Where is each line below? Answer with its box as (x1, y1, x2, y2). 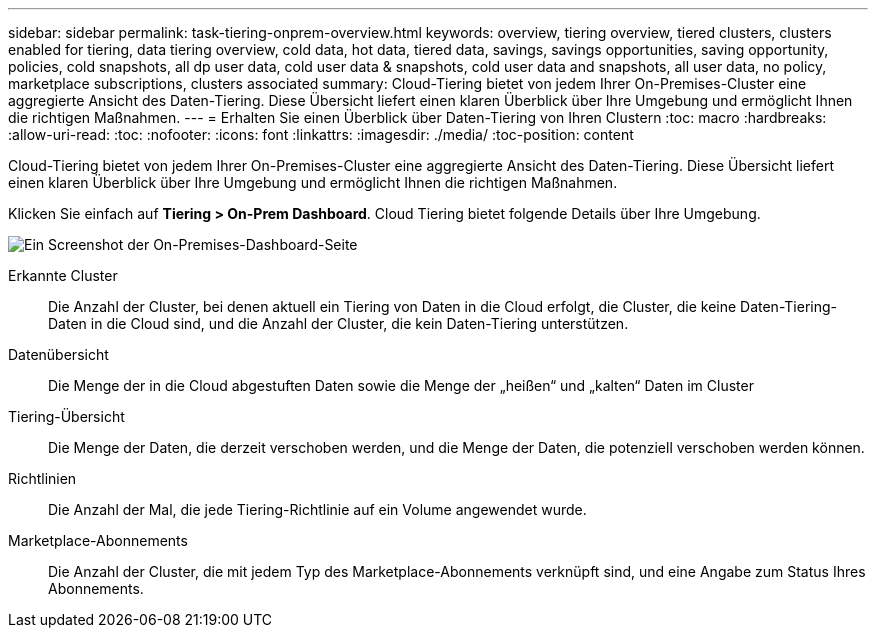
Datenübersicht (8, 346, 109, 363)
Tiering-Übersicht (8, 408, 125, 425)
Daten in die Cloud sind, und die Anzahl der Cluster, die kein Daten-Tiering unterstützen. (48, 315, 629, 332)
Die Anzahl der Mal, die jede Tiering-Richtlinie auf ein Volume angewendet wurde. (48, 501, 587, 518)
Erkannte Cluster (8, 267, 118, 284)
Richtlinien (8, 470, 77, 487)
